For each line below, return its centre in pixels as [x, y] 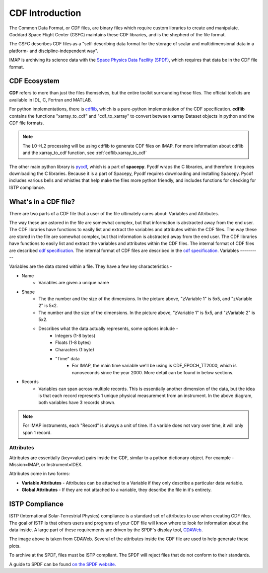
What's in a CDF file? [42, 202]
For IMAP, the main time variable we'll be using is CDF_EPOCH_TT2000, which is [154, 366]
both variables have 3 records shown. [77, 403]
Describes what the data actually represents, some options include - [108, 328]
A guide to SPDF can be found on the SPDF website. [63, 564]
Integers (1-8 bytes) [75, 335]
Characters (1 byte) [75, 349]
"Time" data [67, 359]
